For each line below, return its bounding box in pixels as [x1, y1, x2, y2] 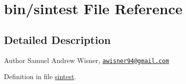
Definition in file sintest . [4, 71, 76, 82]
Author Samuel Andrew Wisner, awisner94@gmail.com [4, 55, 169, 65]
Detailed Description [4, 32, 111, 47]
